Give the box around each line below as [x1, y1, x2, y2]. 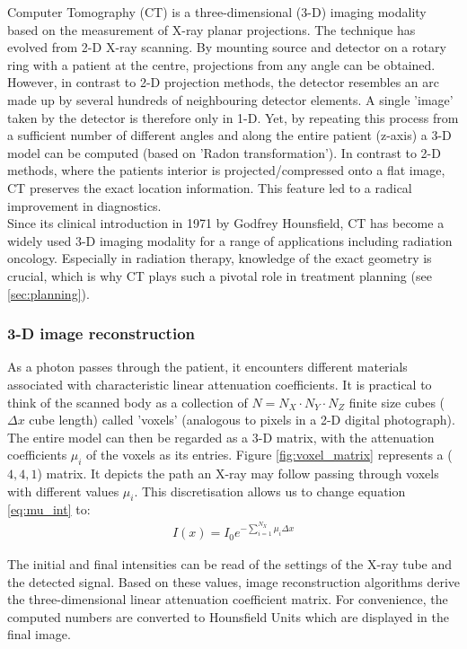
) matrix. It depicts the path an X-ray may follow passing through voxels [37, 464, 439, 483]
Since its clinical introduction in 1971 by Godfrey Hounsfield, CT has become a [7, 214, 445, 232]
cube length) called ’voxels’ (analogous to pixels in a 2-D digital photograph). [29, 410, 455, 429]
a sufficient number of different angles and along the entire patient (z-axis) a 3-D [7, 126, 452, 145]
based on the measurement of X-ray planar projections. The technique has [7, 20, 416, 39]
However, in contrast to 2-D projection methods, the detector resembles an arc [7, 73, 439, 92]
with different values [7, 481, 119, 500]
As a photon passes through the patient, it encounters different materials [7, 357, 408, 376]
